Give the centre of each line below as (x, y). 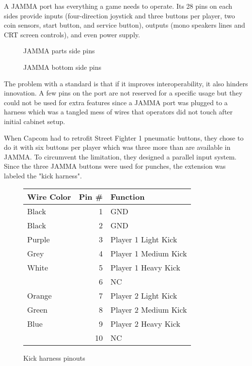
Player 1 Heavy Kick (145, 267)
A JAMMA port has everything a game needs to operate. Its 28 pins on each (118, 6)
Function (128, 196)
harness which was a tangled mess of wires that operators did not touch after (118, 112)
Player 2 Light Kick (144, 295)
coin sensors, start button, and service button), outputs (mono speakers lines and (125, 25)
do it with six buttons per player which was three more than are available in (117, 147)
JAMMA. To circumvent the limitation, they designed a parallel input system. (120, 156)
